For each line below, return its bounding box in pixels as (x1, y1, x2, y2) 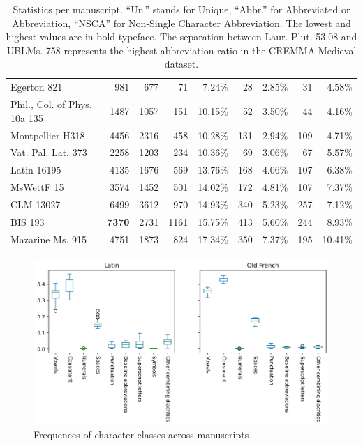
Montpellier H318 (10, 128, 85, 142)
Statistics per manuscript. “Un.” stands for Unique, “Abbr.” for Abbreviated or (13, 2, 350, 16)
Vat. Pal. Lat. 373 (10, 145, 87, 160)
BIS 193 (10, 214, 45, 229)
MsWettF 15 (10, 180, 64, 194)
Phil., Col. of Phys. (10, 97, 92, 111)
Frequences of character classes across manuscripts (34, 427, 249, 442)
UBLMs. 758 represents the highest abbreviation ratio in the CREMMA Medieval (6, 43, 357, 57)
